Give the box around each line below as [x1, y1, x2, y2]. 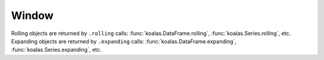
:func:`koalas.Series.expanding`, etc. [11, 46, 102, 53]
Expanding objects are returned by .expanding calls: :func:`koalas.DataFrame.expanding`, [11, 37, 237, 45]
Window [11, 9, 54, 22]
